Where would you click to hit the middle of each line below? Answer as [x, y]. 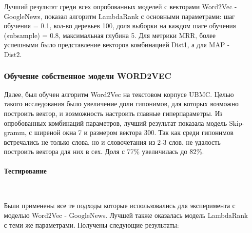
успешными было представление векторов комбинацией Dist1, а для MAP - [117, 45]
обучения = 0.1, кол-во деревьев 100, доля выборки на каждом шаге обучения [120, 26]
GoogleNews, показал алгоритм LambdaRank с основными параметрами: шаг [119, 16]
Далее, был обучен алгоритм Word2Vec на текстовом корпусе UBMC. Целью [119, 94]
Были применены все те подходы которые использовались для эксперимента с [120, 205]
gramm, [15, 132]
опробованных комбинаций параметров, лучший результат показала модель [116, 123]
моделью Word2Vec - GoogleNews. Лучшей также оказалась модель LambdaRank [126, 215]
